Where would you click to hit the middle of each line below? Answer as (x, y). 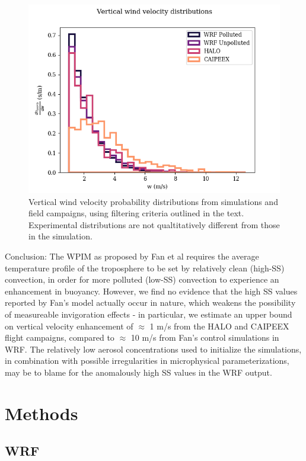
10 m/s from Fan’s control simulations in (205, 337)
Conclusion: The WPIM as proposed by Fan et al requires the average (132, 256)
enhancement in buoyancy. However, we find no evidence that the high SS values (151, 291)
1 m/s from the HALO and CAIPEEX (219, 326)
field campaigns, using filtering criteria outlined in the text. (136, 213)
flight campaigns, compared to (60, 337)
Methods (42, 413)
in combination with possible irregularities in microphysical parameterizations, (147, 361)
